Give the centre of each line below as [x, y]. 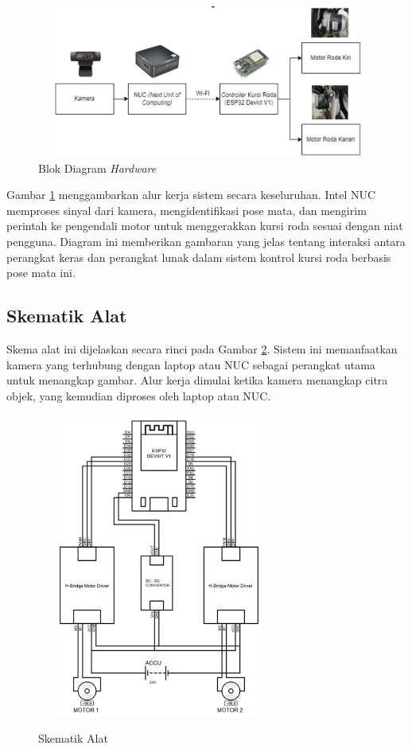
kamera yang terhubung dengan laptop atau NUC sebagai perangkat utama [191, 364]
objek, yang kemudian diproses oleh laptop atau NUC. [139, 395]
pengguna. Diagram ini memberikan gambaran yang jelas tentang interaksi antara [206, 241]
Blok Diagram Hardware [97, 168]
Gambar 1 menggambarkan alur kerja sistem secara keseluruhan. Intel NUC [191, 195]
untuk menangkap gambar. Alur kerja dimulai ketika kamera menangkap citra [197, 380]
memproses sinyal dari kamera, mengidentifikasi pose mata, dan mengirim [187, 210]
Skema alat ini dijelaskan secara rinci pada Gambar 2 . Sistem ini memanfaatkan [202, 348]
